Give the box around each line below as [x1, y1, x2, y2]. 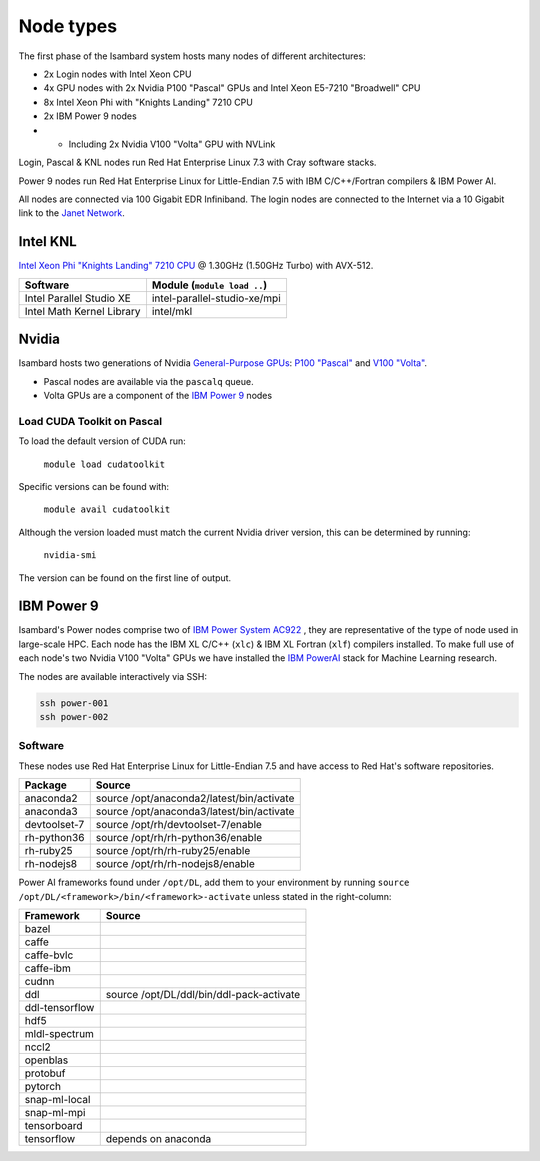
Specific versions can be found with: [18, 480, 170, 492]
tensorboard [24, 1118, 83, 1132]
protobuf [24, 1066, 66, 1080]
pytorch [24, 1079, 62, 1093]
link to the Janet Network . [18, 207, 125, 219]
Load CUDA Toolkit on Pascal [18, 414, 163, 428]
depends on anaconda [105, 1131, 212, 1145]
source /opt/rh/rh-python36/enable [95, 831, 263, 845]
